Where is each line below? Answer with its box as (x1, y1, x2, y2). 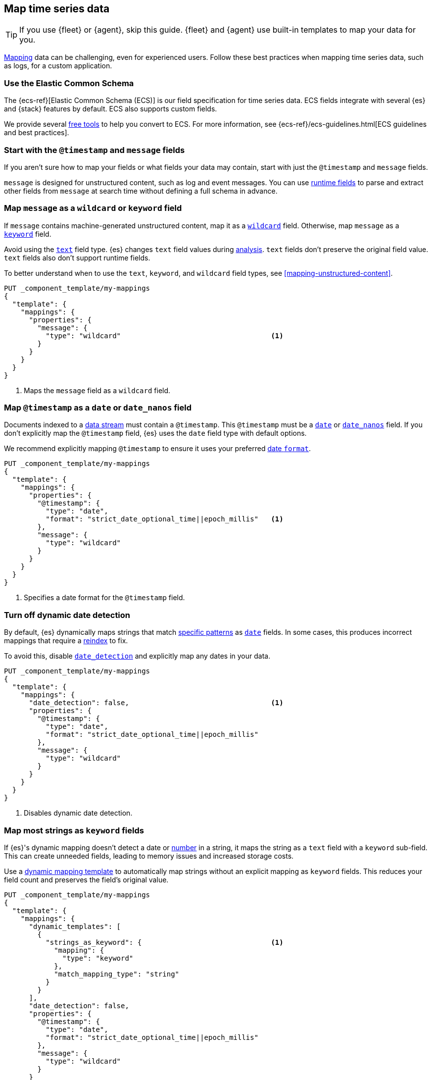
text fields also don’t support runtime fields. (4, 253, 150, 262)
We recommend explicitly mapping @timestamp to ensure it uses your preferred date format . (4, 444, 311, 453)
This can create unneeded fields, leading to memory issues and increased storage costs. (4, 851, 294, 860)
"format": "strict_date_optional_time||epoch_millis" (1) (46, 515, 284, 523)
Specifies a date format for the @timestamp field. (24, 593, 185, 602)
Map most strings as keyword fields (4, 825, 144, 835)
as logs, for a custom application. (4, 61, 112, 70)
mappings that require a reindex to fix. (4, 636, 128, 645)
